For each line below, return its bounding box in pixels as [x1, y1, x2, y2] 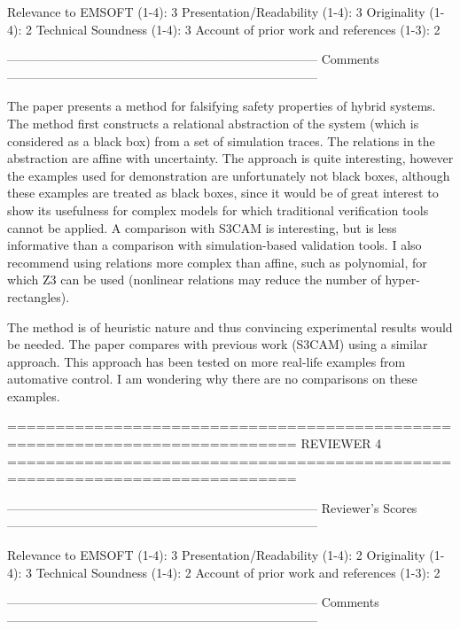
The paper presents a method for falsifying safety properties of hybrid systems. [7, 97, 436, 115]
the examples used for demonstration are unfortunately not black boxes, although [7, 166, 450, 184]
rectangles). [7, 287, 70, 306]
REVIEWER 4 [300, 434, 382, 453]
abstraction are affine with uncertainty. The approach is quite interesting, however [7, 149, 454, 167]
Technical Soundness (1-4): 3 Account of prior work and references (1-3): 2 [35, 19, 441, 38]
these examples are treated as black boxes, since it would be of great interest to [7, 183, 439, 202]
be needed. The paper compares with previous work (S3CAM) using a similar [7, 335, 428, 353]
